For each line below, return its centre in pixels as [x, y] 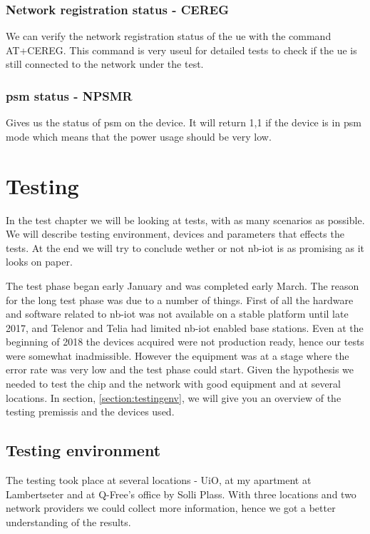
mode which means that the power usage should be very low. [139, 136]
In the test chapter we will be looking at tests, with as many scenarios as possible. [185, 220]
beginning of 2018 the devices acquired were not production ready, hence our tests [185, 342]
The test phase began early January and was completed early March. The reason [183, 285]
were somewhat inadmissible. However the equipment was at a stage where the [178, 355]
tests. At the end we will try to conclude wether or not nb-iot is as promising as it [185, 247]
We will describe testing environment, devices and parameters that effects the [175, 234]
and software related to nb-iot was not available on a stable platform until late [177, 314]
